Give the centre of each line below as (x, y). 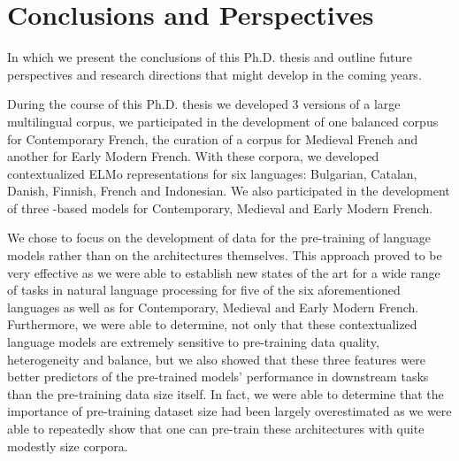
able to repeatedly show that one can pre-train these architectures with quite (216, 428)
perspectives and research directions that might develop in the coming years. (214, 74)
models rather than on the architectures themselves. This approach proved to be (225, 255)
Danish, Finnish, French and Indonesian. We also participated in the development (229, 191)
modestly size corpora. (68, 446)
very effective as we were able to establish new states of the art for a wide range (224, 272)
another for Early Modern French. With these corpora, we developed (193, 156)
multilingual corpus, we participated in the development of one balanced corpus (223, 121)
